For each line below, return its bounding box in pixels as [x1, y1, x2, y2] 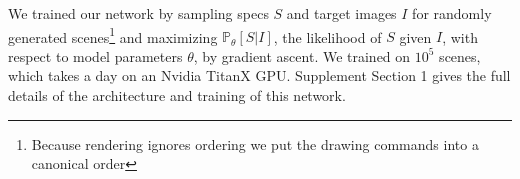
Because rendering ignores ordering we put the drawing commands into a [31, 133, 479, 154]
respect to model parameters [8, 45, 183, 66]
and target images [286, 3, 397, 23]
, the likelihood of [273, 26, 382, 47]
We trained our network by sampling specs [8, 3, 269, 23]
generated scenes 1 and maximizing [8, 23, 218, 47]
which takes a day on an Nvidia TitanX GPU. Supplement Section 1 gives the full [8, 65, 511, 86]
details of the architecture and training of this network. [8, 85, 346, 106]
